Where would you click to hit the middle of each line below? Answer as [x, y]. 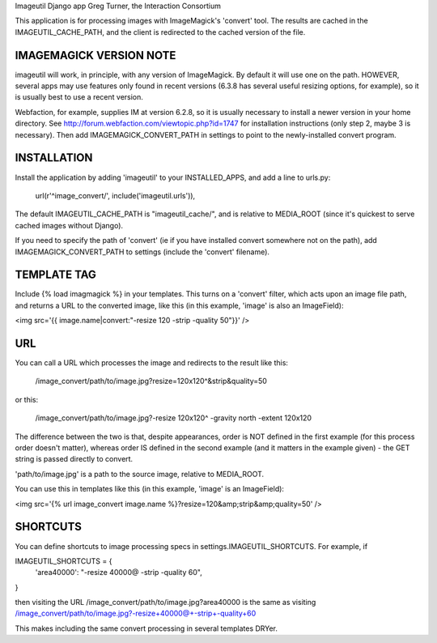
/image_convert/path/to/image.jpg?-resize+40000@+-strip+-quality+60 [136, 613]
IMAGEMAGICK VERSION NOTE [95, 55]
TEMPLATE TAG [56, 275]
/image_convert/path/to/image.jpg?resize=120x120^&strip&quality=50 [151, 381]
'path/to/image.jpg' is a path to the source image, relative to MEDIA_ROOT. [140, 474]
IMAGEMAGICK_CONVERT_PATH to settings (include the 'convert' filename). [142, 252]
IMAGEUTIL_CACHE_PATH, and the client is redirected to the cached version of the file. [160, 32]
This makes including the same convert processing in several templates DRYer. [146, 628]
